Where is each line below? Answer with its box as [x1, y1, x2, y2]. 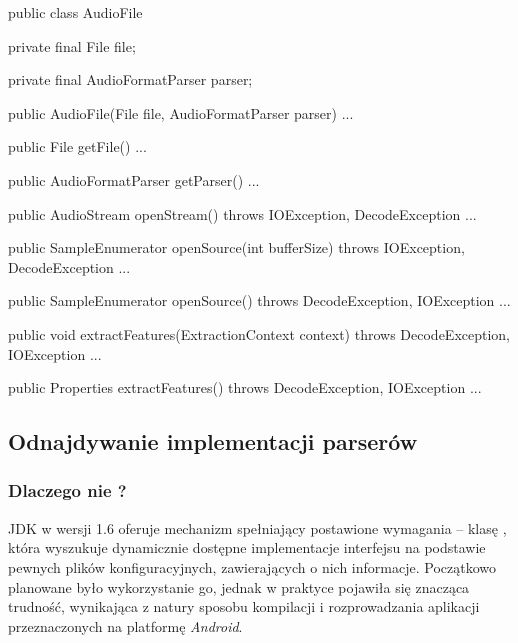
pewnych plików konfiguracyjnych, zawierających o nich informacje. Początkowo [8, 556, 496, 577]
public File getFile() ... [8, 136, 147, 157]
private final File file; [8, 35, 136, 56]
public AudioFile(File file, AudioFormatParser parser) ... [8, 102, 354, 123]
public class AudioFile [8, 2, 143, 22]
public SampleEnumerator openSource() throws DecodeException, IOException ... [8, 290, 511, 311]
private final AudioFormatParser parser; [8, 69, 253, 90]
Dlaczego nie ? [8, 478, 127, 503]
